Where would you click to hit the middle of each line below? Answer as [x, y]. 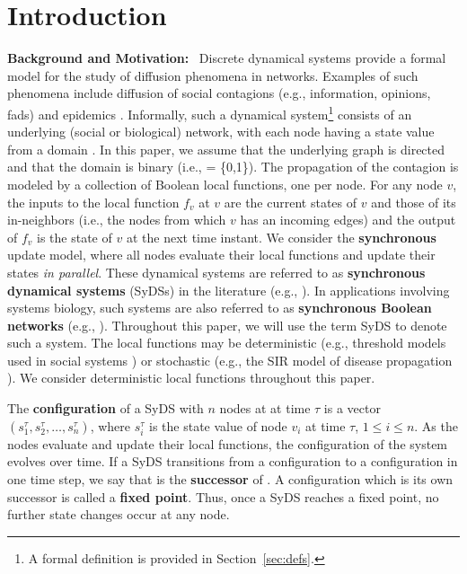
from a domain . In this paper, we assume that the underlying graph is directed [226, 149]
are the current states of [291, 202]
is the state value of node [218, 425]
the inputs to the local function [93, 202]
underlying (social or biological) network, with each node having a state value [221, 132]
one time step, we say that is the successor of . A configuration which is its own [230, 479]
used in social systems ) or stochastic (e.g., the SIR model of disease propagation [230, 360]
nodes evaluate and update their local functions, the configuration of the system [228, 443]
